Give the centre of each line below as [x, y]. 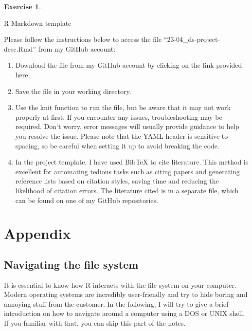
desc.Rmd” [20, 48]
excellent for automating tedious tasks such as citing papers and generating [127, 171]
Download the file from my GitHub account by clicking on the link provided [129, 65]
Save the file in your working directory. [73, 91]
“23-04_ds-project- [192, 39]
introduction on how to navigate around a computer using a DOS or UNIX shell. [125, 313]
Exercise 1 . [22, 6]
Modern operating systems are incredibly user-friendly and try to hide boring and [126, 294]
